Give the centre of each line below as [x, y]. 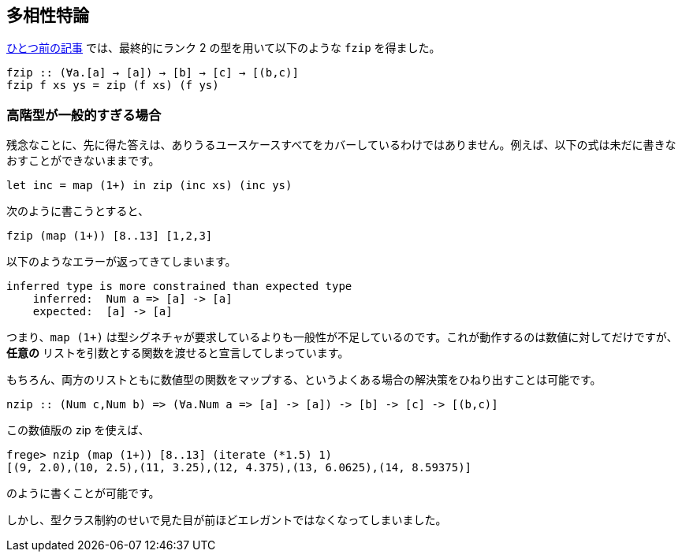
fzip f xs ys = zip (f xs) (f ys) [113, 86]
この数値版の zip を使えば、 [78, 430]
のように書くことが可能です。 [83, 493]
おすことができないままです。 [83, 161]
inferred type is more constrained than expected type [179, 286]
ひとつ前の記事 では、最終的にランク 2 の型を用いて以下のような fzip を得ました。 [224, 48]
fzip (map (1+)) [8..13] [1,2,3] [110, 236]
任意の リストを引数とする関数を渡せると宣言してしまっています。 [178, 353]
